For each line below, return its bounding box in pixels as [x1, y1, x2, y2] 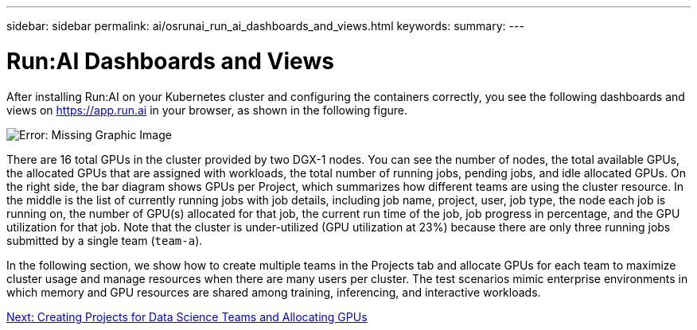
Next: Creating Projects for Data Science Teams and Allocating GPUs [6, 309, 368, 324]
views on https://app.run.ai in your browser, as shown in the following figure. [6, 103, 407, 117]
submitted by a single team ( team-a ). [6, 233, 203, 247]
